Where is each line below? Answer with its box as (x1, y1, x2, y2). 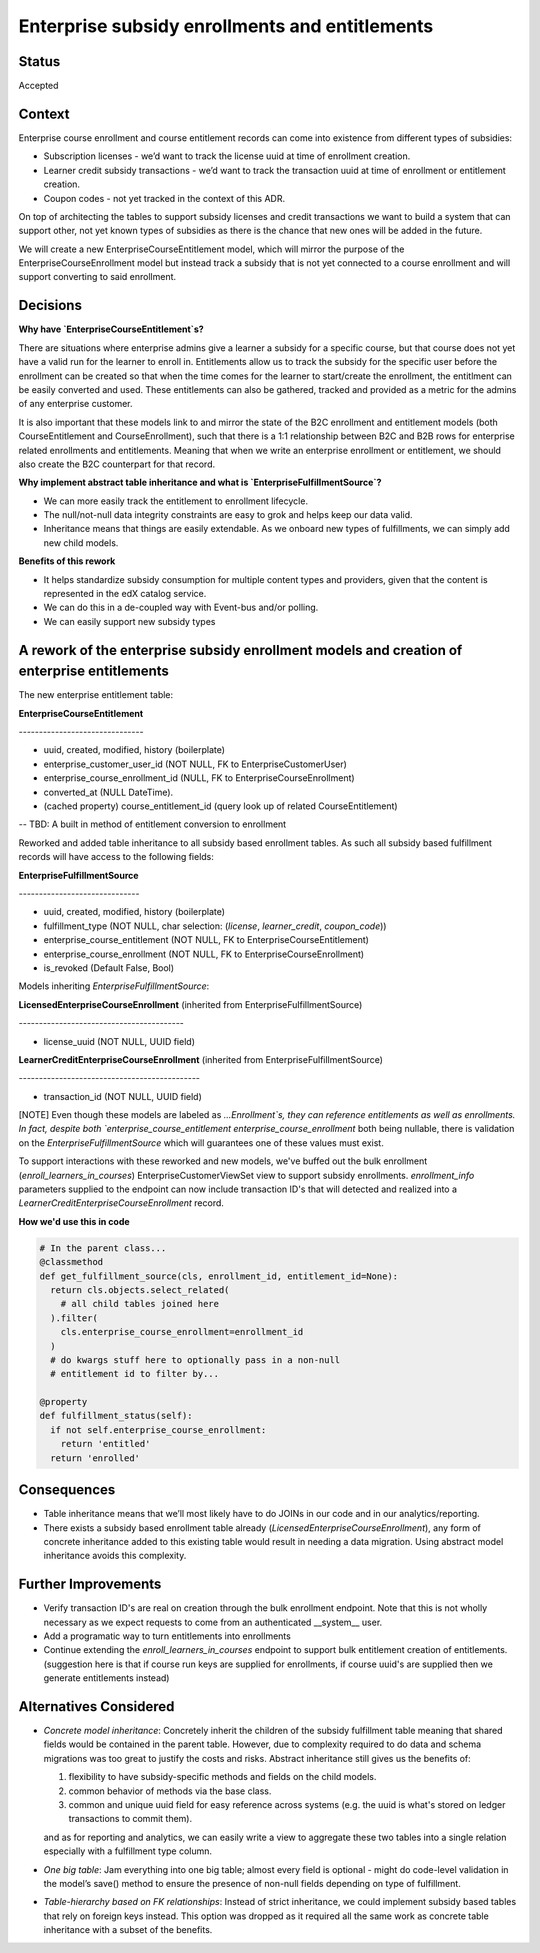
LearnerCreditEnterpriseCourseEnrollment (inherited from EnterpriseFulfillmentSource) (18, 1053, 384, 1065)
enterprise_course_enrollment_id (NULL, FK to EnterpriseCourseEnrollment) (43, 772, 355, 784)
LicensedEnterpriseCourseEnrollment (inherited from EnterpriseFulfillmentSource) (18, 998, 363, 1010)
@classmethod (39, 1256, 104, 1268)
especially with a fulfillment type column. (43, 1845, 213, 1857)
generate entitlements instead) (43, 1672, 170, 1684)
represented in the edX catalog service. (43, 588, 207, 600)
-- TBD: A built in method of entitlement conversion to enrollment (18, 818, 287, 830)
